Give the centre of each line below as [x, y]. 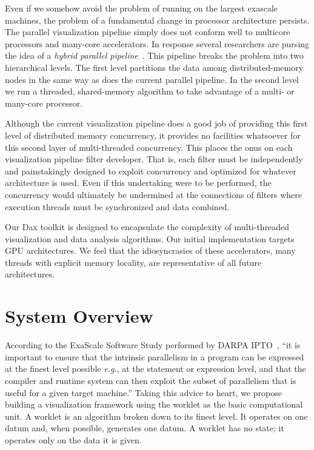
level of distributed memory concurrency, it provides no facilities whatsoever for [153, 135]
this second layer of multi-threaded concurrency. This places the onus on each [149, 147]
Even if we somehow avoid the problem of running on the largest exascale [142, 8]
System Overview [79, 316]
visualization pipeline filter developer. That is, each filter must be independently [154, 159]
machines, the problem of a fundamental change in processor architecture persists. [157, 20]
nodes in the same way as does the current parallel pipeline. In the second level [152, 79]
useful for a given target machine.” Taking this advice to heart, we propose [143, 392]
